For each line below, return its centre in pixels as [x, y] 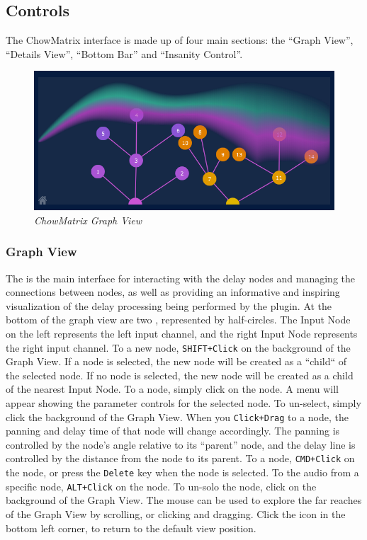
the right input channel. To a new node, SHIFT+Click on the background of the [178, 347]
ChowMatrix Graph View [88, 220]
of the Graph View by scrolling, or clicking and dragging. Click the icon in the [176, 514]
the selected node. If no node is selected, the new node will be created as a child [180, 375]
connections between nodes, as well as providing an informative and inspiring [173, 292]
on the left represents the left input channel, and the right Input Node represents [182, 334]
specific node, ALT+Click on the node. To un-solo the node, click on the [161, 486]
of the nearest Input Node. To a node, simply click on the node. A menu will [172, 389]
